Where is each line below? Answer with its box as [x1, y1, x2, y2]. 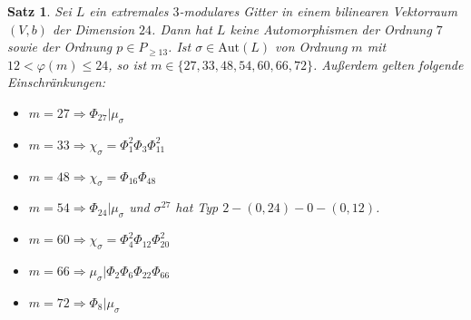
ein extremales [89, 2, 169, 20]
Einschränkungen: [7, 73, 106, 92]
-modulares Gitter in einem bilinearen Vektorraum [179, 2, 457, 20]
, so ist [108, 54, 147, 73]
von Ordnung [275, 37, 348, 56]
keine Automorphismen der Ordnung [230, 19, 432, 38]
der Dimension [52, 19, 135, 38]
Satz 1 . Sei [7, 2, 72, 20]
